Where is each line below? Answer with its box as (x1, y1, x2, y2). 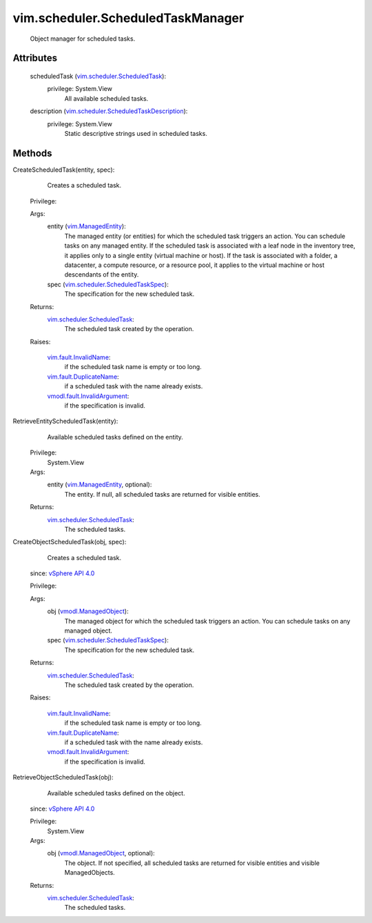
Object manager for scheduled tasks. (30, 34, 136, 43)
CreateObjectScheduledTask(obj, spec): (12, 538, 127, 546)
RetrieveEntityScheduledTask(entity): (12, 417, 118, 426)
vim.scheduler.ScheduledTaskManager (12, 10, 245, 26)
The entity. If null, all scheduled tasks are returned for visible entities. (64, 490, 261, 498)
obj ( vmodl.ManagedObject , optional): (47, 849, 155, 857)
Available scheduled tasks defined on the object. (47, 788, 185, 797)
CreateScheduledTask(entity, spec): (12, 166, 115, 174)
